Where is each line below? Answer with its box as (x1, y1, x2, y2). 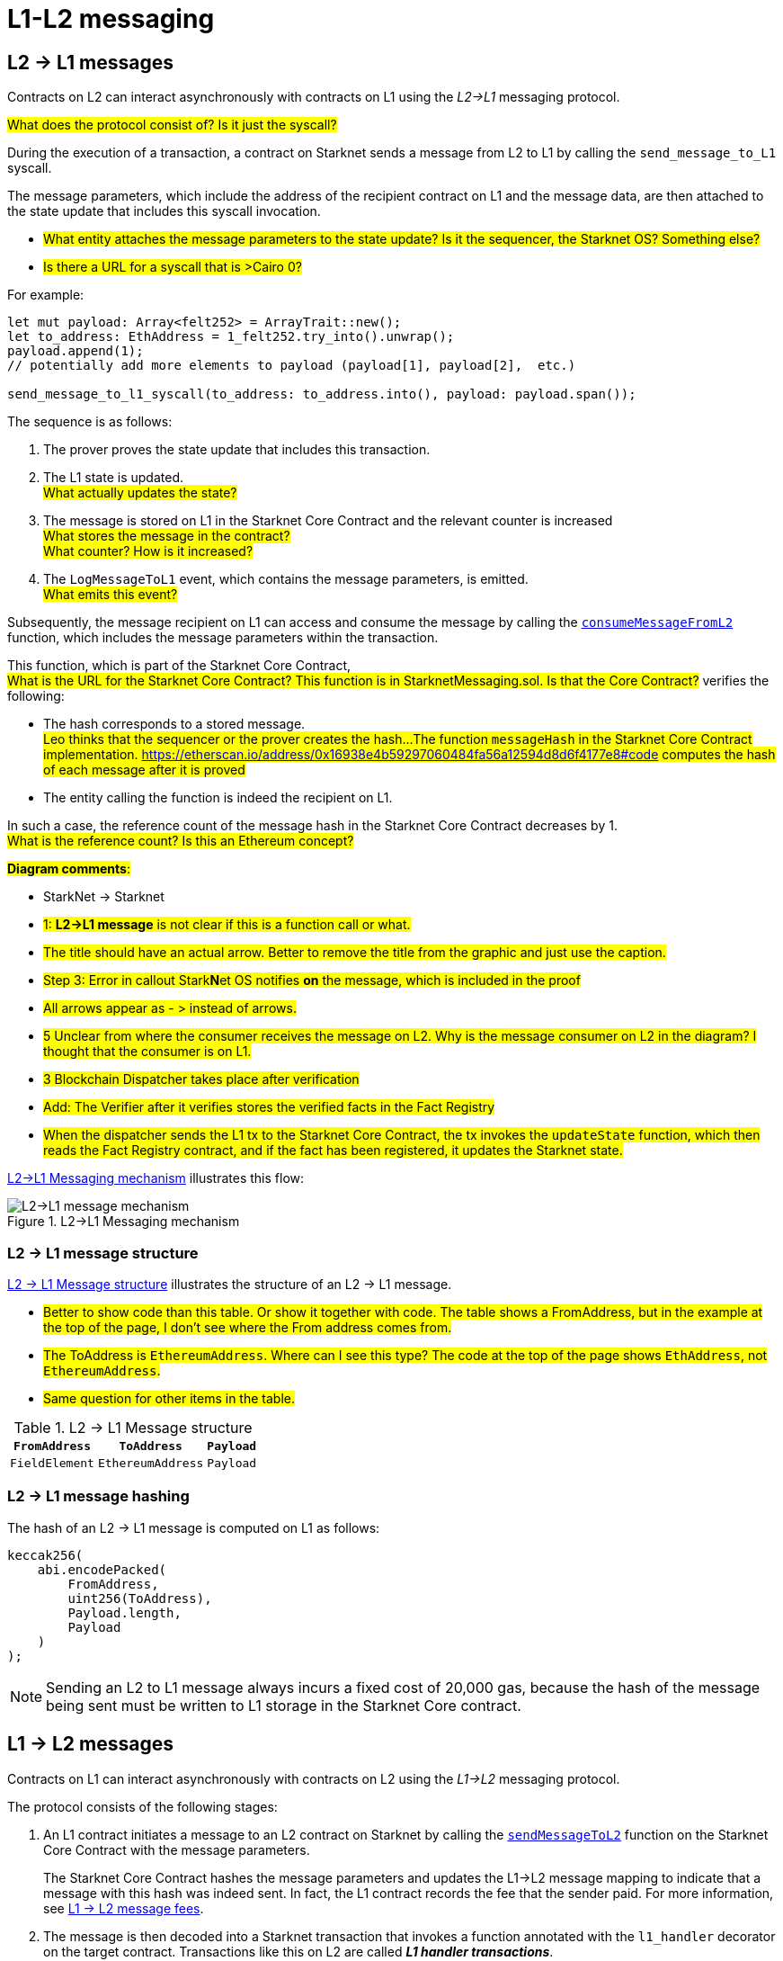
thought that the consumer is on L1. (43, 1043, 252, 1060)
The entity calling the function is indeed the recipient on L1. (43, 790, 393, 806)
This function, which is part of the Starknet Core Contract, (7, 658, 351, 674)
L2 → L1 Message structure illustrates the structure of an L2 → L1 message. (7, 1276, 452, 1292)
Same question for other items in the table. (43, 1390, 295, 1406)
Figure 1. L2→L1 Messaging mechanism (7, 1213, 240, 1230)
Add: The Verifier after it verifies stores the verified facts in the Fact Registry (43, 1099, 495, 1115)
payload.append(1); (7, 344, 144, 359)
